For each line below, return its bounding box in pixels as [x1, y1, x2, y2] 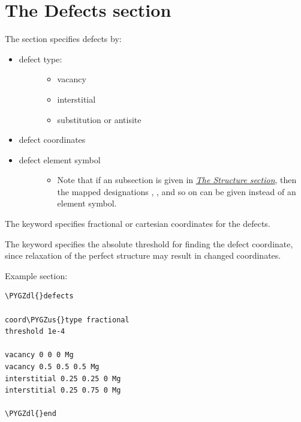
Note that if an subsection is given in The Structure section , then [57, 173, 297, 186]
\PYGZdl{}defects [5, 292, 74, 301]
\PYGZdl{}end [5, 409, 56, 418]
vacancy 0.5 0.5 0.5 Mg [5, 363, 100, 371]
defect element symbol [19, 153, 101, 166]
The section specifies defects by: [5, 32, 122, 45]
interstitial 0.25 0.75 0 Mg [5, 386, 121, 395]
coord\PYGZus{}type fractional [5, 315, 130, 324]
